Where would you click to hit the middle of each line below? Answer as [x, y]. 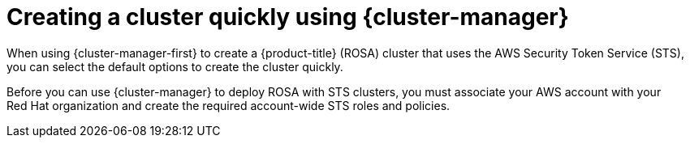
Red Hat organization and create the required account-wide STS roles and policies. [229, 105]
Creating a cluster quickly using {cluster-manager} [288, 17]
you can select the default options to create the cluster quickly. [175, 66]
